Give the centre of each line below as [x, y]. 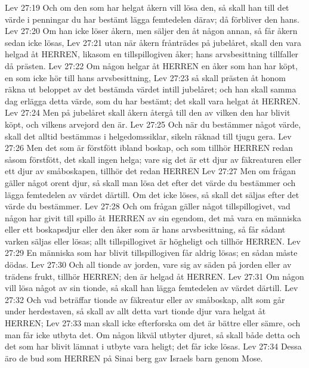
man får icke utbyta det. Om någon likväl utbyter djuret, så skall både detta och [152, 334]
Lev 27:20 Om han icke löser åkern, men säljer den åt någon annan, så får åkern [151, 31]
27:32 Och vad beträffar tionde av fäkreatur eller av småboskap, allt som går [145, 299]
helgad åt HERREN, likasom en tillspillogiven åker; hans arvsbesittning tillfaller [152, 54]
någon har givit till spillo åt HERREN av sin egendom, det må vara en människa [153, 217]
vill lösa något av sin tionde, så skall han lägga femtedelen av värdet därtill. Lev [152, 288]
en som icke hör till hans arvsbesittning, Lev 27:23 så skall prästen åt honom [146, 77]
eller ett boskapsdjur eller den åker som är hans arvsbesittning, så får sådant [145, 229]
